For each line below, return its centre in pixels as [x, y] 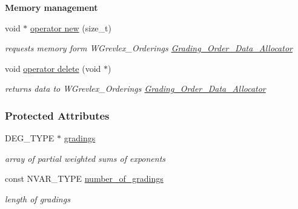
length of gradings [38, 198]
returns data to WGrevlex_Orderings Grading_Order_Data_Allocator [135, 88]
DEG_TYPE [30, 138]
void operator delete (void [53, 68]
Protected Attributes [57, 115]
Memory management [51, 7]
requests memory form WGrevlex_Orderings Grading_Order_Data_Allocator [149, 48]
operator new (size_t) [71, 27]
